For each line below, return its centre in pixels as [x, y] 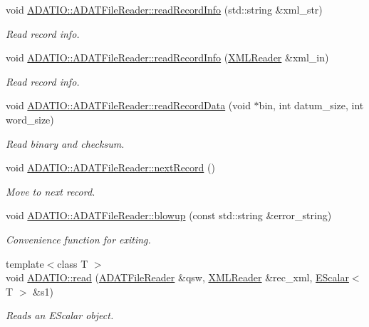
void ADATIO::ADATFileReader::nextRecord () [110, 167]
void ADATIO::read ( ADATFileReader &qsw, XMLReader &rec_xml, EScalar [177, 277]
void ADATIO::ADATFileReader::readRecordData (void [128, 105]
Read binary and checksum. [65, 143]
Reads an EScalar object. [60, 315]
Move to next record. [51, 191]
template [25, 263]
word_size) [30, 119]
